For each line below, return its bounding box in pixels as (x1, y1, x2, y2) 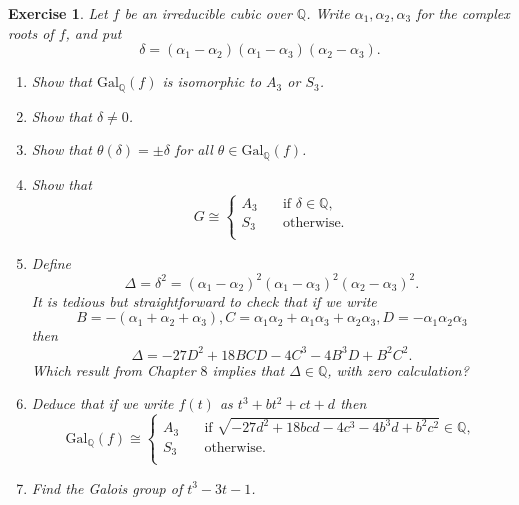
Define (31, 252, 71, 273)
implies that (212, 359, 285, 380)
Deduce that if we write (31, 393, 174, 414)
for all (174, 139, 213, 160)
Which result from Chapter (31, 359, 196, 380)
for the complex (416, 3, 510, 23)
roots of (8, 22, 54, 43)
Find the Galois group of (31, 477, 183, 498)
